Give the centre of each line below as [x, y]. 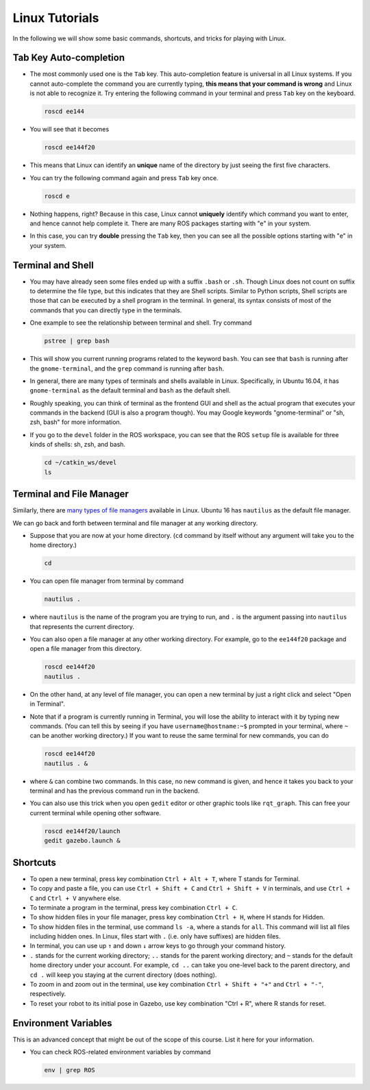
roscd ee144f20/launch [82, 831]
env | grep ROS [70, 1070]
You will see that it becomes [70, 129]
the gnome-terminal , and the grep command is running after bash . [127, 368]
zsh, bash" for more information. [76, 422]
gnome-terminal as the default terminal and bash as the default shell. [130, 391]
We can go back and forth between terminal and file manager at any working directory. [135, 523]
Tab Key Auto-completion [69, 58]
